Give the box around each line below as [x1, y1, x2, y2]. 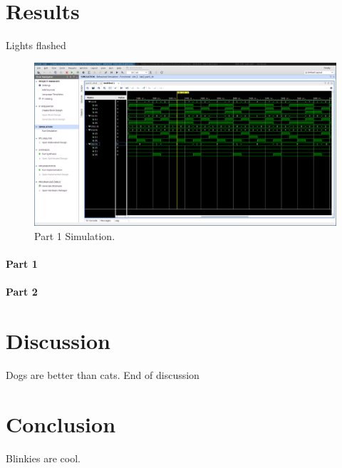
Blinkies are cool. [6, 450, 81, 465]
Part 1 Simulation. [34, 228, 115, 243]
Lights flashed [6, 38, 66, 53]
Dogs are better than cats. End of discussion [6, 367, 199, 382]
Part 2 [6, 284, 38, 299]
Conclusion [6, 409, 116, 438]
